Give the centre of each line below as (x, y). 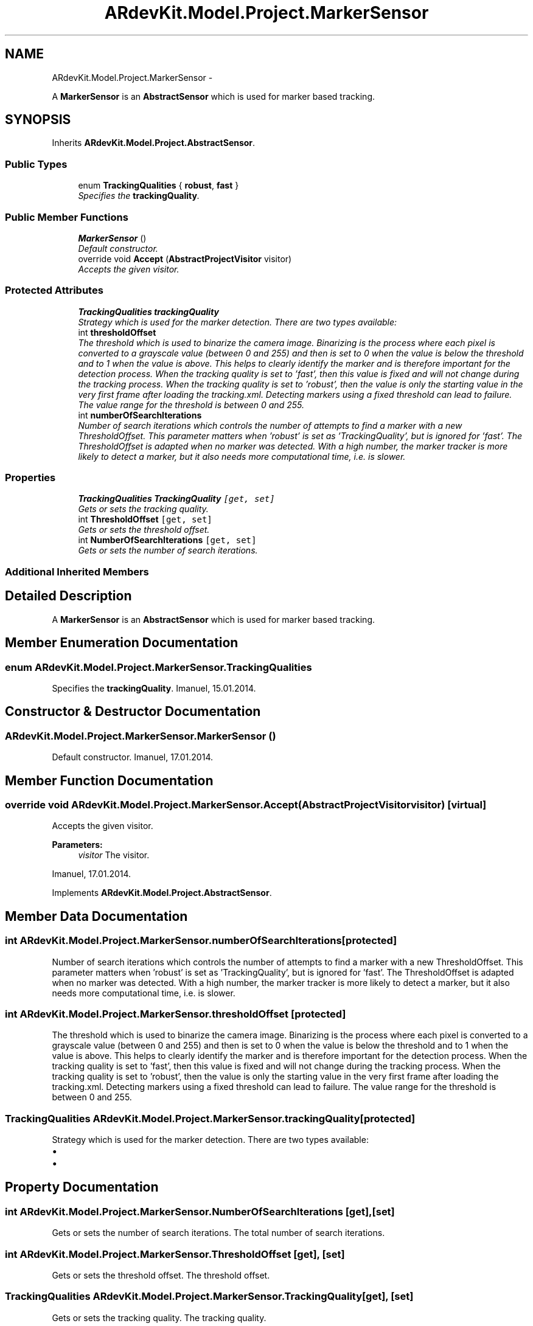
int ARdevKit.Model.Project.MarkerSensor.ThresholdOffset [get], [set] (175, 1254)
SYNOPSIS (38, 120)
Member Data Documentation (96, 916)
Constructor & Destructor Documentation (133, 712)
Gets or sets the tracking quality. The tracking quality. (159, 1317)
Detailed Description (68, 596)
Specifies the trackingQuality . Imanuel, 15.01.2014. (154, 688)
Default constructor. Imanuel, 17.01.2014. (132, 757)
